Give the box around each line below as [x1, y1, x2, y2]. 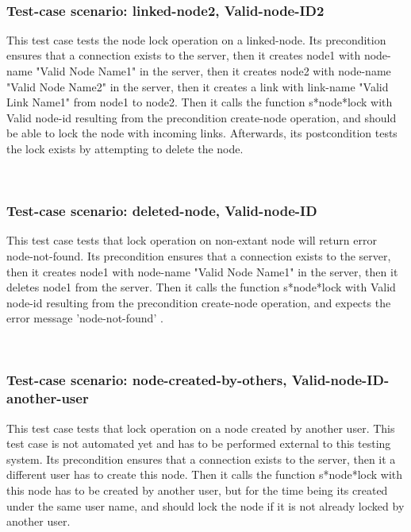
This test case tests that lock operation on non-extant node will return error [6, 232, 377, 249]
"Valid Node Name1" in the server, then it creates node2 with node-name [36, 63, 391, 79]
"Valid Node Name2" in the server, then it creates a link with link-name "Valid [6, 78, 389, 94]
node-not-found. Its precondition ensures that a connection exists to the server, [6, 247, 391, 264]
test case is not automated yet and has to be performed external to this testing [6, 435, 391, 452]
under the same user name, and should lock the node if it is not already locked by [6, 497, 405, 514]
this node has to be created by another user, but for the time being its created [6, 482, 388, 499]
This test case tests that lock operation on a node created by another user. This [6, 419, 395, 436]
